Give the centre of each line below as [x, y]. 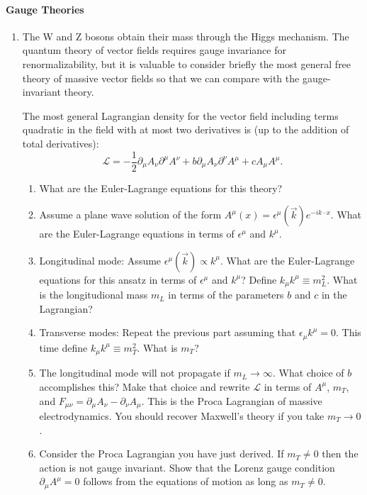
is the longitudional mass [94, 295]
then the [340, 454]
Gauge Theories [45, 9]
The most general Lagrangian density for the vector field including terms [180, 115]
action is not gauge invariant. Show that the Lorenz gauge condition [187, 467]
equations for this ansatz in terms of [118, 279]
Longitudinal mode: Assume [100, 260]
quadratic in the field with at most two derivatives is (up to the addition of [186, 129]
